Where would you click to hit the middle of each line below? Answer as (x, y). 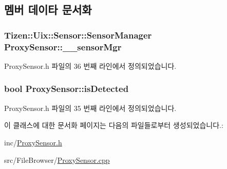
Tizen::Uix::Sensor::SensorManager (78, 35)
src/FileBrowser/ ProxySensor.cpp (57, 159)
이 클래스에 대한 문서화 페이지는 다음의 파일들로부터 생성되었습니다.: (114, 125)
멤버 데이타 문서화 (48, 10)
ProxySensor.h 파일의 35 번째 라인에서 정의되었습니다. (90, 108)
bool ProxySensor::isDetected (67, 89)
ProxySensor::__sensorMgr (63, 46)
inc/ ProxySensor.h (33, 142)
